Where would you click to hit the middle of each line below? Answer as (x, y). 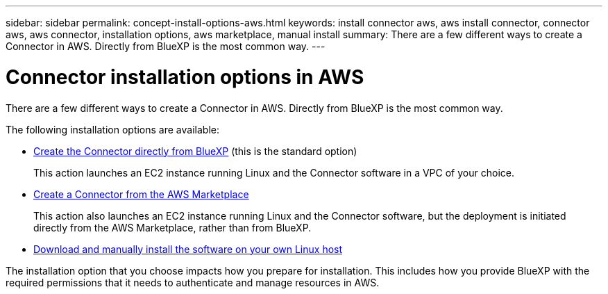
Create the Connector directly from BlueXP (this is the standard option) (195, 151)
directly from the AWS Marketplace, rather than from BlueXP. (172, 227)
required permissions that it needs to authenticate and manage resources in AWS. (193, 282)
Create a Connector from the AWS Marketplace (141, 194)
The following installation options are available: (112, 129)
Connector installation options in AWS (185, 77)
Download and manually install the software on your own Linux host (188, 249)
